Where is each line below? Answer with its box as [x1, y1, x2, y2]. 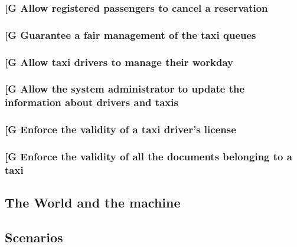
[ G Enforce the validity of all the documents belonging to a [5, 149, 292, 164]
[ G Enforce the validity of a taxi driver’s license [5, 122, 236, 137]
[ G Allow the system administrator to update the [5, 81, 245, 96]
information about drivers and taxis [5, 95, 178, 110]
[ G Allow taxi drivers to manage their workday [5, 54, 233, 69]
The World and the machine [5, 193, 181, 212]
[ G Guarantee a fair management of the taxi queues [5, 27, 256, 42]
